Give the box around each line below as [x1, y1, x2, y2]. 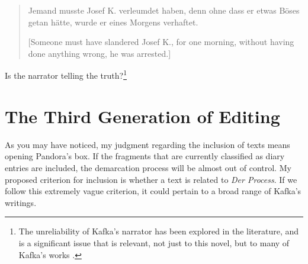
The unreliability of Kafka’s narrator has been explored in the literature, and [18, 225, 299, 237]
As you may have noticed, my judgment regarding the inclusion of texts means [5, 138, 290, 150]
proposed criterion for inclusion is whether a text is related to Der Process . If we [5, 173, 297, 185]
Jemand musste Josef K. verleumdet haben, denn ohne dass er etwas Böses [28, 4, 300, 16]
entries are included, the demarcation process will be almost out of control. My [5, 161, 291, 173]
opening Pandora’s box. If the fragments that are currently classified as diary [5, 150, 285, 162]
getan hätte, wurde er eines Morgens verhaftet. [28, 15, 198, 28]
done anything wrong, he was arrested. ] [28, 47, 171, 59]
